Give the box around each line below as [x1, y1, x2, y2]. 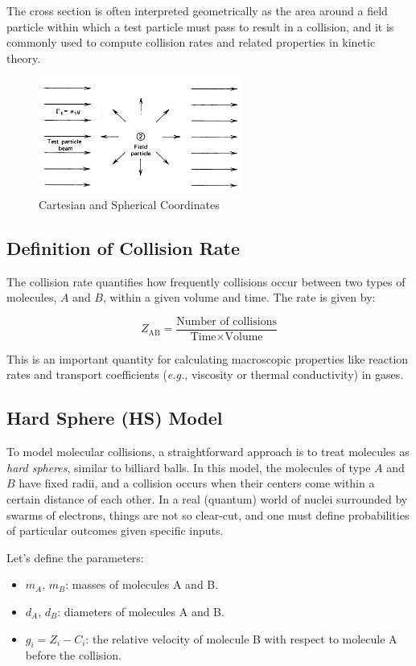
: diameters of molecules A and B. [57, 602, 224, 619]
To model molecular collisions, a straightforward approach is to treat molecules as [6, 443, 410, 460]
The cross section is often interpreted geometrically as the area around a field [6, 2, 388, 18]
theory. [6, 49, 41, 66]
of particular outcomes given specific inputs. [6, 522, 224, 539]
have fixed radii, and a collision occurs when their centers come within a [19, 475, 375, 491]
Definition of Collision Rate [6, 235, 240, 260]
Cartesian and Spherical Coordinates [39, 195, 220, 212]
